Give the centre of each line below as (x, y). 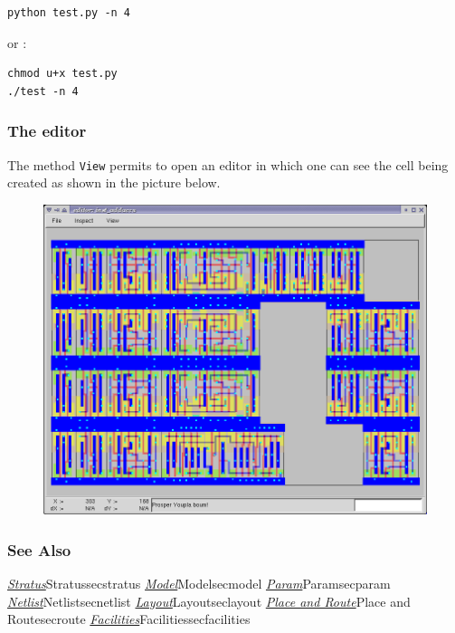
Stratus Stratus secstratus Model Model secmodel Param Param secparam (199, 584)
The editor (47, 131)
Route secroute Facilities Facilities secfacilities (129, 619)
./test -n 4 (43, 91)
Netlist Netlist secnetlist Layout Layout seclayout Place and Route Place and (209, 601)
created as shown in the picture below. (114, 182)
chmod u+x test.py (62, 74)
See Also (39, 549)
